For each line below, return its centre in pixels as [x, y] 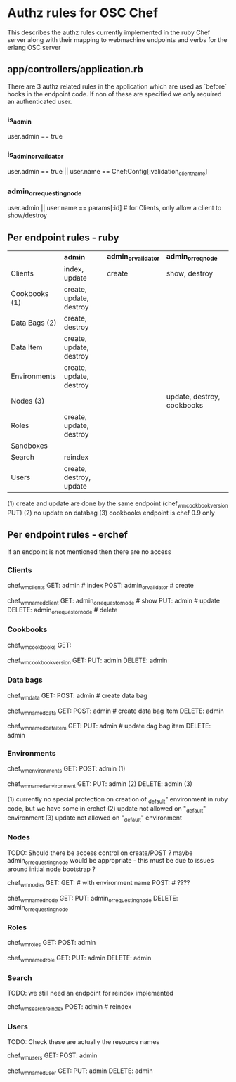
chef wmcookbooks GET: [39, 646]
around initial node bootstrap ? [52, 869]
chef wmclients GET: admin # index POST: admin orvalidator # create [101, 586]
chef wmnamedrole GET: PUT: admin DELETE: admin [79, 959]
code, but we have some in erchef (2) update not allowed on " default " [107, 809]
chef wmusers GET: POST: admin [52, 1056]
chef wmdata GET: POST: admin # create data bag [77, 696]
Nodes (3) [28, 401]
